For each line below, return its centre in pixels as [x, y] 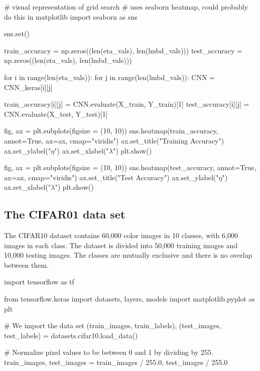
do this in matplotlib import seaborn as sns [71, 16]
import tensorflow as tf [39, 282]
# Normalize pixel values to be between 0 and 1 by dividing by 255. [109, 352]
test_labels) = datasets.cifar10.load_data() [71, 335]
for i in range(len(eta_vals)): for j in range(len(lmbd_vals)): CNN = [109, 77]
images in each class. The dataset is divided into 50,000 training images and [121, 245]
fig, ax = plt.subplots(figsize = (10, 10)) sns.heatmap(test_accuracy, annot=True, [130, 167]
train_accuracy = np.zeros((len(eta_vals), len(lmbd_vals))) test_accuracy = [123, 50]
